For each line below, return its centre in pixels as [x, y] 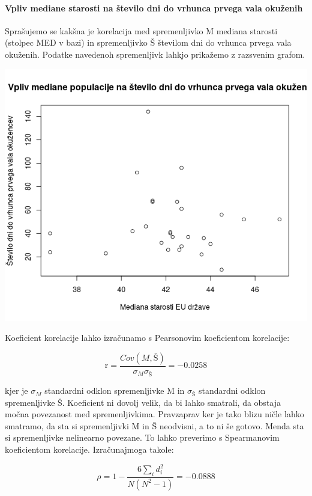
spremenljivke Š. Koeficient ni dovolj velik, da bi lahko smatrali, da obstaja [143, 402]
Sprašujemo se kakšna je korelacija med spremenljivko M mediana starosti [141, 30]
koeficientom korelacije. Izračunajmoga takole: [89, 449]
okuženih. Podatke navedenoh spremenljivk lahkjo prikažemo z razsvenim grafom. [155, 54]
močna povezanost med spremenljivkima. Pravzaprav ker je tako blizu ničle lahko [154, 414]
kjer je [16, 390]
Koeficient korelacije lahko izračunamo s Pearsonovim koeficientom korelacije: [147, 338]
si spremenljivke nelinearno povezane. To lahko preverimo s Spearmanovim [142, 437]
